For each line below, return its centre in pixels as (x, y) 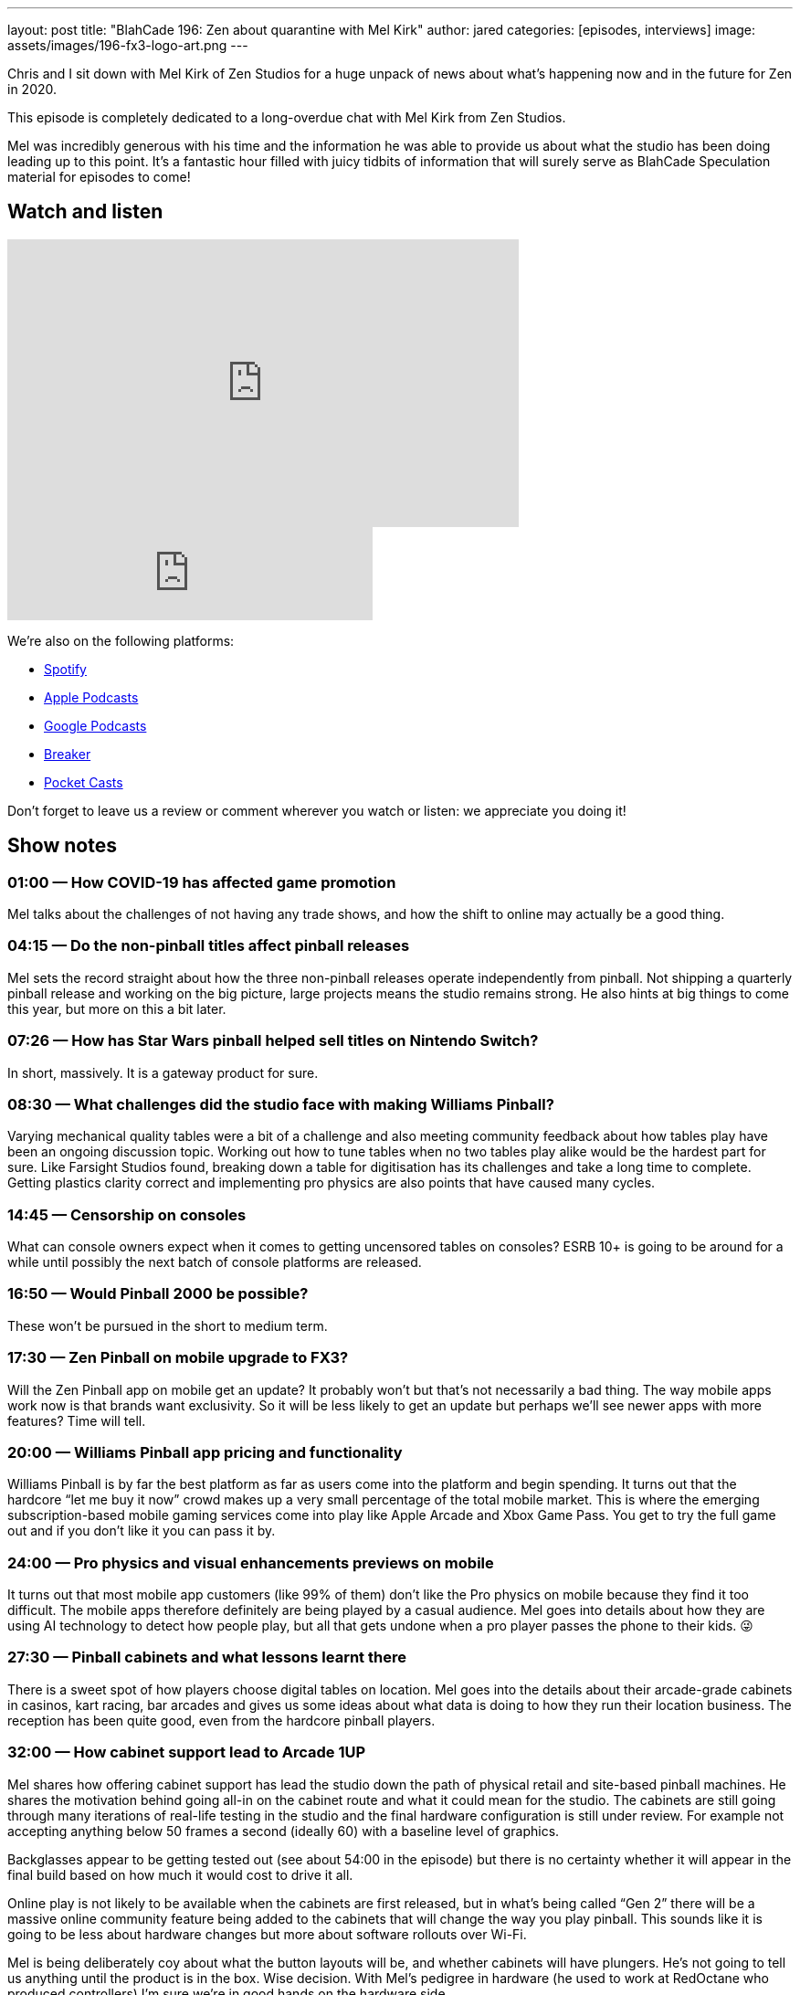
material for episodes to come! (99, 177)
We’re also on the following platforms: (121, 640)
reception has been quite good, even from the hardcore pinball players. (221, 1720)
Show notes (62, 846)
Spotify (65, 669)
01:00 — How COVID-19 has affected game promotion (202, 882)
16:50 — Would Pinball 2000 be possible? (158, 1294)
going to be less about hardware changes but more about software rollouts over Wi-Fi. (267, 1934)
